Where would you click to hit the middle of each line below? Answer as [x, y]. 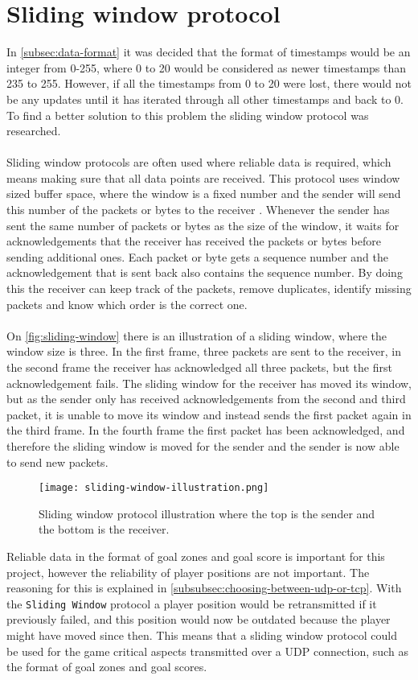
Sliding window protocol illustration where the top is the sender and [207, 513]
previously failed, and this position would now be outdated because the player [199, 619]
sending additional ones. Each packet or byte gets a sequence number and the [198, 256]
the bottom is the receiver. [104, 529]
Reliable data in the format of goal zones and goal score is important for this [196, 556]
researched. [34, 131]
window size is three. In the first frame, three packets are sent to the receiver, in [204, 351]
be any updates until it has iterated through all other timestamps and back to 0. [205, 99]
